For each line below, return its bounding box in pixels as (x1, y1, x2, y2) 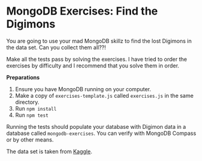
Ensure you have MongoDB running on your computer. (15, 85, 152, 92)
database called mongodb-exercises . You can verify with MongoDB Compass (6, 129, 197, 137)
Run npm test (15, 111, 49, 118)
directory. (15, 98, 39, 106)
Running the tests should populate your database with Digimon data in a (6, 123, 186, 130)
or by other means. (6, 135, 54, 143)
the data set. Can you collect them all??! (6, 44, 106, 51)
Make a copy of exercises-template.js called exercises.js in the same (15, 92, 194, 99)
